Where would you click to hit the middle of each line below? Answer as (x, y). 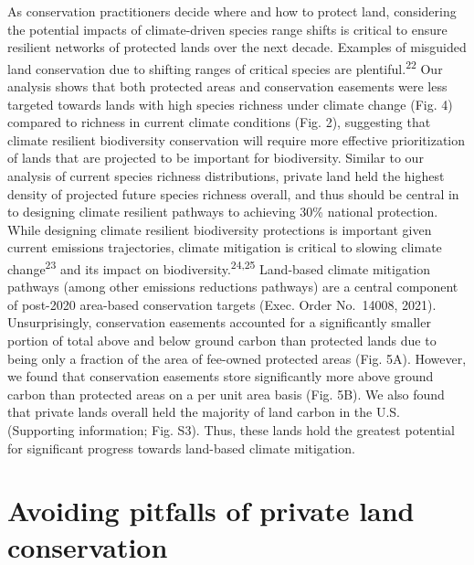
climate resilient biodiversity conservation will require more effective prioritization (237, 139)
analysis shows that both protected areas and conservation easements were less (227, 86)
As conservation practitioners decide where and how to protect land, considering (232, 11)
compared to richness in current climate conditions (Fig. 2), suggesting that (219, 122)
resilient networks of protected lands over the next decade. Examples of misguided (237, 47)
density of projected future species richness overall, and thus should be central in (233, 193)
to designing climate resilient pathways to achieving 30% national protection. (223, 212)
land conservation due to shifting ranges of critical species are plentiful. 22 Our (225, 67)
